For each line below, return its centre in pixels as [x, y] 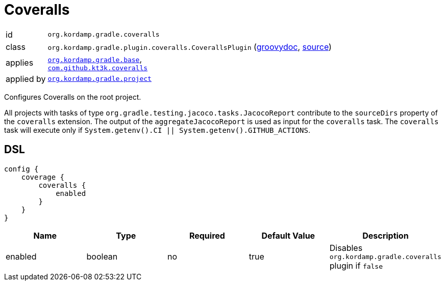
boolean [102, 257]
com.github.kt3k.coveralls [98, 68]
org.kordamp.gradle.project [100, 79]
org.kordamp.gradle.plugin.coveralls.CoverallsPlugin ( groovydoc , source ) [190, 47]
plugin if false [356, 265]
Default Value [288, 235]
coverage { [43, 177]
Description [386, 235]
